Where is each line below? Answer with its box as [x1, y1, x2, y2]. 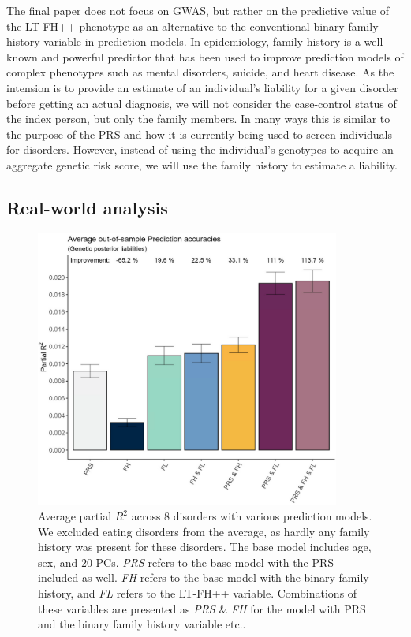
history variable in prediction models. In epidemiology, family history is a [6, 33, 361, 50]
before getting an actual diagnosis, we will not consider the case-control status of [6, 95, 397, 111]
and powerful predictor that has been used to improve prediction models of [41, 48, 404, 65]
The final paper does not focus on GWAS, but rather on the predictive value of [6, 2, 390, 18]
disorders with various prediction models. [173, 508, 372, 524]
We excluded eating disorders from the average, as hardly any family [38, 523, 370, 539]
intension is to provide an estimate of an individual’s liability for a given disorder [6, 79, 398, 95]
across [131, 508, 161, 524]
